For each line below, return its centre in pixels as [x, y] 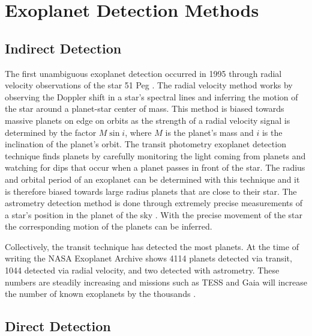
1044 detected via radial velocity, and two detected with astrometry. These [142, 270]
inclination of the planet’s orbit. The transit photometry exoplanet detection [145, 144]
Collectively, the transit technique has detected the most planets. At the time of [152, 246]
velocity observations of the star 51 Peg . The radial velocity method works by [149, 85]
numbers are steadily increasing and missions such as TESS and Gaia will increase [156, 282]
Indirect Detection [63, 48]
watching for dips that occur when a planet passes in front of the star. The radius [155, 167]
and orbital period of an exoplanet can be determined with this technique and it [152, 179]
